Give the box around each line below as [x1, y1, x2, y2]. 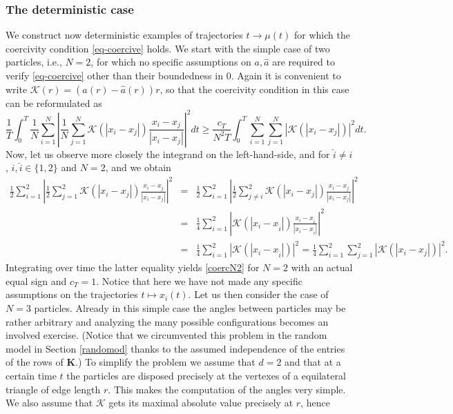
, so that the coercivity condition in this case [160, 81, 349, 96]
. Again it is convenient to [231, 68, 341, 82]
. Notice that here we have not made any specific [96, 273, 302, 288]
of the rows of [6, 355, 64, 369]
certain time [6, 368, 57, 383]
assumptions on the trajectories [6, 287, 138, 302]
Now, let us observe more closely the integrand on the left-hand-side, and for [6, 146, 330, 161]
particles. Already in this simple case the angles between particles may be [34, 301, 346, 315]
